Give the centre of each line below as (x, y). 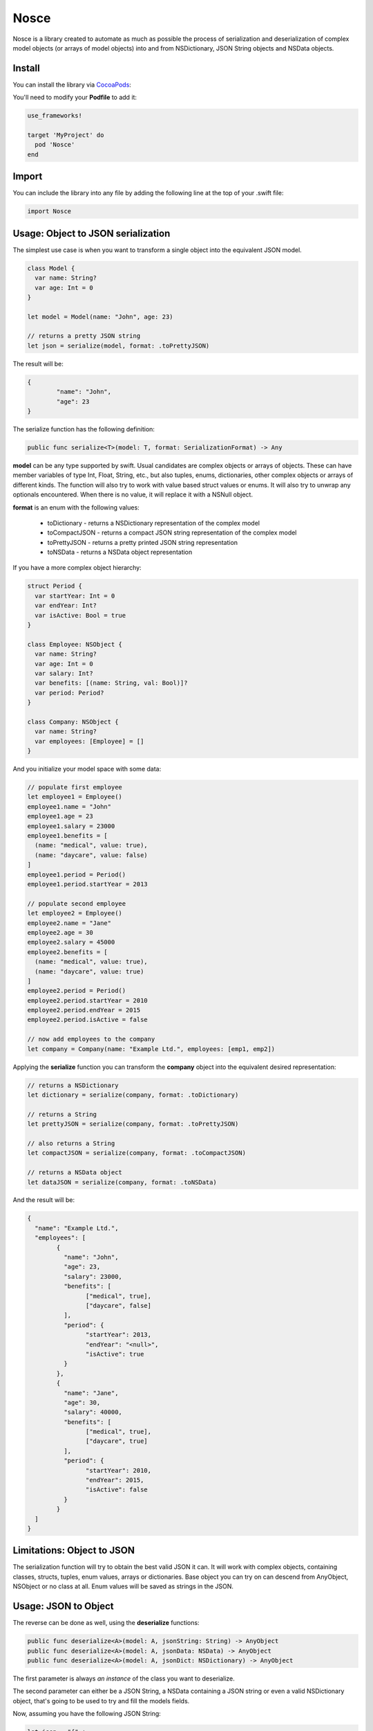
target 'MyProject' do (66, 135)
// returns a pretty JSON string (84, 336)
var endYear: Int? (66, 606)
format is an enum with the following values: (76, 507)
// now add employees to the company (91, 1039)
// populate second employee (77, 903)
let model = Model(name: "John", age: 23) (100, 316)
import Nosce (49, 212)
